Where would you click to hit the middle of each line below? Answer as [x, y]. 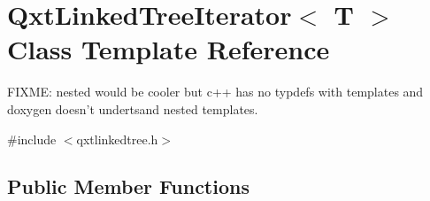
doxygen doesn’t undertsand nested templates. [133, 108]
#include [32, 139]
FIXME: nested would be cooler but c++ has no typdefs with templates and [215, 92]
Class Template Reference [169, 49]
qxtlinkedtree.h [117, 139]
